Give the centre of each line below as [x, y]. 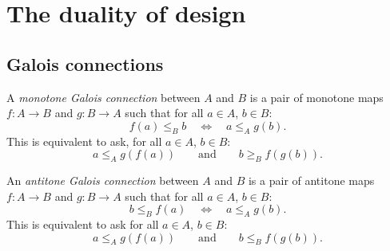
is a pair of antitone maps [311, 180]
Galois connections [85, 63]
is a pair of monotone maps [316, 97]
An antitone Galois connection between [103, 180]
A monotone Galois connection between [103, 97]
